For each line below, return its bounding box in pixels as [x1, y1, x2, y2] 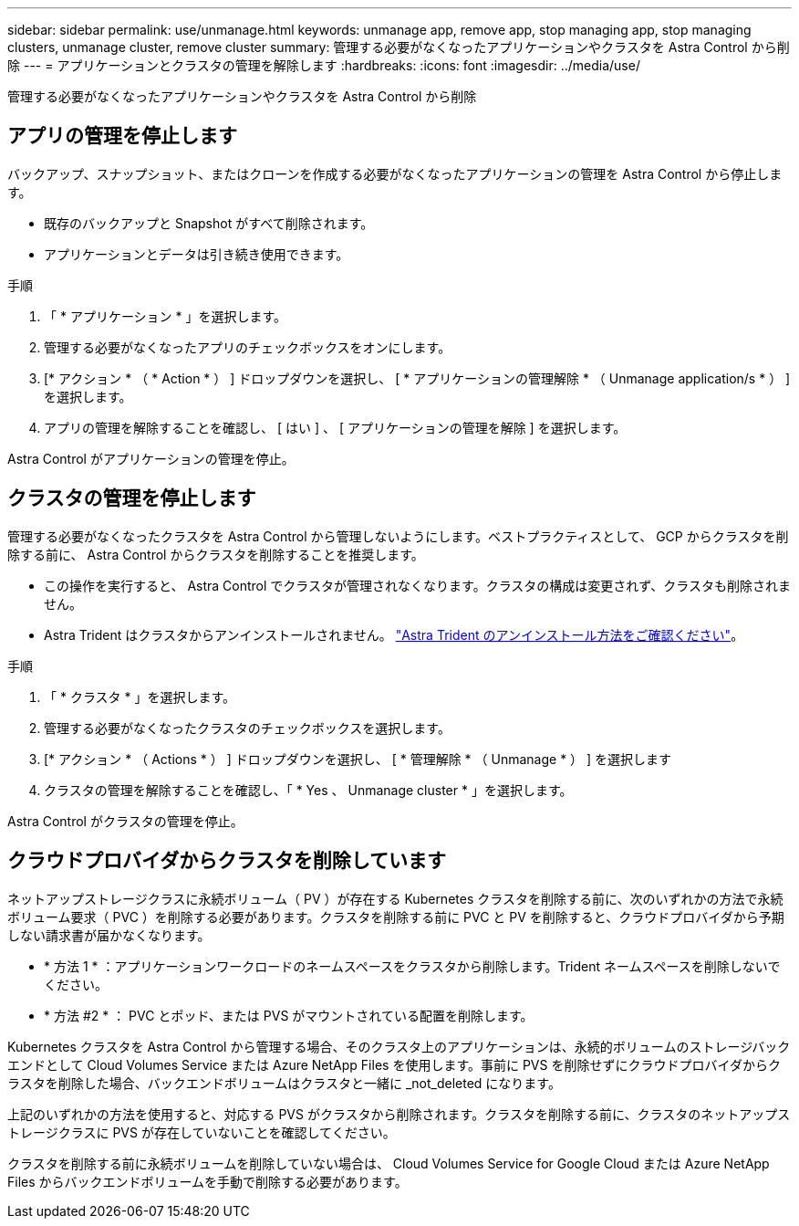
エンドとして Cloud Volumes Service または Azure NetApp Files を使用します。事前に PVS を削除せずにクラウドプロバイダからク [7, 1056, 781, 1073]
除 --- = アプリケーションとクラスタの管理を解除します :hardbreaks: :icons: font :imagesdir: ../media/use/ [7, 58, 640, 73]
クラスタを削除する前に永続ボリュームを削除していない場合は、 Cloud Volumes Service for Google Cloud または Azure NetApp [7, 1155, 770, 1171]
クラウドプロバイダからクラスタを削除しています [7, 849, 447, 873]
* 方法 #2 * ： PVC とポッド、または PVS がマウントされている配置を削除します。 [44, 1007, 534, 1023]
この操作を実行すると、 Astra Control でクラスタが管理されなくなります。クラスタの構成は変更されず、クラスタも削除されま [44, 577, 792, 593]
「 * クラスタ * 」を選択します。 [44, 688, 236, 705]
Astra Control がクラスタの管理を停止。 [7, 812, 244, 829]
